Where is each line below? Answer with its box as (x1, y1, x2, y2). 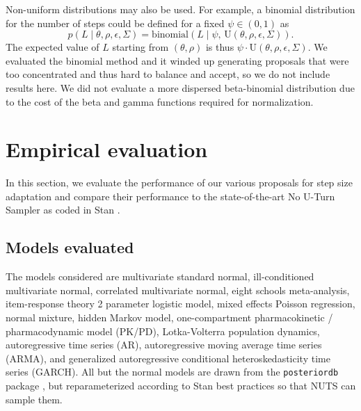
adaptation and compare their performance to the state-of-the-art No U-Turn (6, 188, 335, 203)
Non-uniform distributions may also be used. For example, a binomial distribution (6, 2, 355, 16)
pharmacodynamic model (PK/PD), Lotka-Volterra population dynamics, (6, 323, 320, 338)
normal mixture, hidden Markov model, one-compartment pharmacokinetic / (6, 310, 333, 325)
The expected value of (6, 40, 99, 54)
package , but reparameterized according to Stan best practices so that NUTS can (6, 378, 356, 393)
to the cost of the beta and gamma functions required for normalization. (6, 94, 314, 108)
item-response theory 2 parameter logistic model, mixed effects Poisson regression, (6, 296, 355, 311)
